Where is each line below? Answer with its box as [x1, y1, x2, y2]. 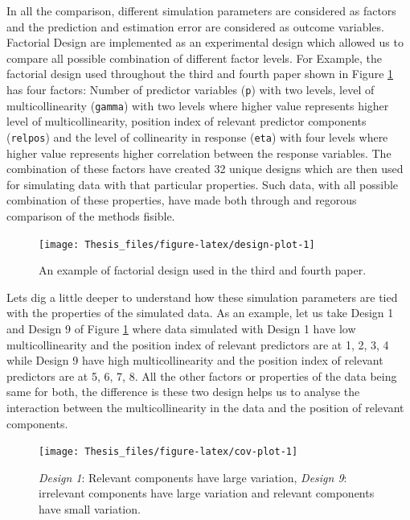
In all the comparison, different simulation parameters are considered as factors [6, 2, 396, 19]
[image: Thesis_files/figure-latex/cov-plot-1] [39, 446, 298, 458]
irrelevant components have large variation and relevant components [39, 485, 375, 501]
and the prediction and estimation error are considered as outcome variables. [6, 18, 384, 35]
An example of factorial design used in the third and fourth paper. [39, 262, 367, 279]
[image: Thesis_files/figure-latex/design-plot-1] [39, 238, 315, 250]
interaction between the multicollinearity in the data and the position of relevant [6, 398, 404, 415]
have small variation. [39, 500, 141, 517]
